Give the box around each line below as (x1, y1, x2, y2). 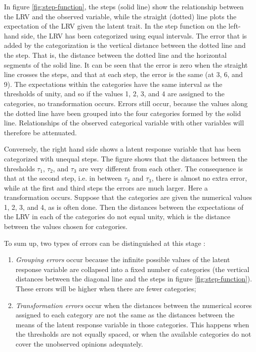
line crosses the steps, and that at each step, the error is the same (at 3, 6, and (4, 69, 243, 79)
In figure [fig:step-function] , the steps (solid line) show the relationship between (4, 1, 244, 11)
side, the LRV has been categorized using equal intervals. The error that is (21, 30, 247, 40)
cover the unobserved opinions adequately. (15, 339, 143, 349)
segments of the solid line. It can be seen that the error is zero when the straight (4, 59, 248, 70)
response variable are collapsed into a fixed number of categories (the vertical (15, 264, 250, 274)
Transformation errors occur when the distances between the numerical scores (15, 300, 252, 310)
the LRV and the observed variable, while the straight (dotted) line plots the (4, 11, 237, 21)
